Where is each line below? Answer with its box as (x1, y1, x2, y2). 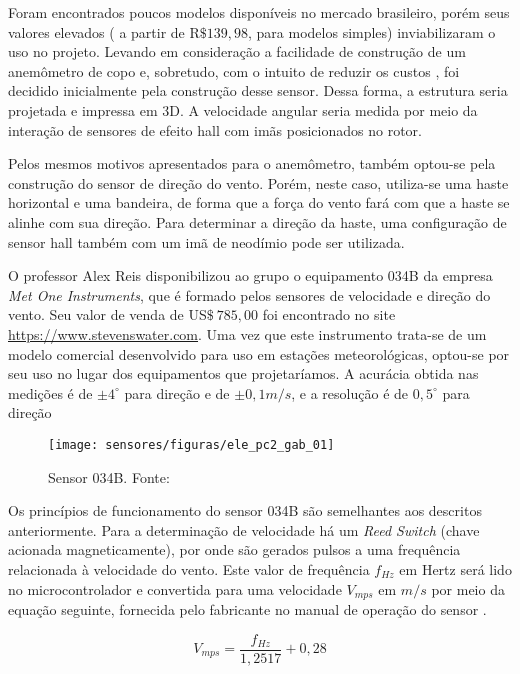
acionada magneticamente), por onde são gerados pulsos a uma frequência (8, 539, 461, 560)
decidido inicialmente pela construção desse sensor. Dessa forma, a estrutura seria (8, 80, 508, 101)
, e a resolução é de (291, 382, 409, 403)
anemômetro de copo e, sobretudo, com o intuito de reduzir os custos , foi (8, 60, 460, 81)
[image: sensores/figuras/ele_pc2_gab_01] (48, 437, 335, 452)
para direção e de (124, 382, 230, 403)
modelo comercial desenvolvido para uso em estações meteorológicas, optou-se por (8, 343, 510, 364)
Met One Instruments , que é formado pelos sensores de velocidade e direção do (8, 284, 491, 305)
